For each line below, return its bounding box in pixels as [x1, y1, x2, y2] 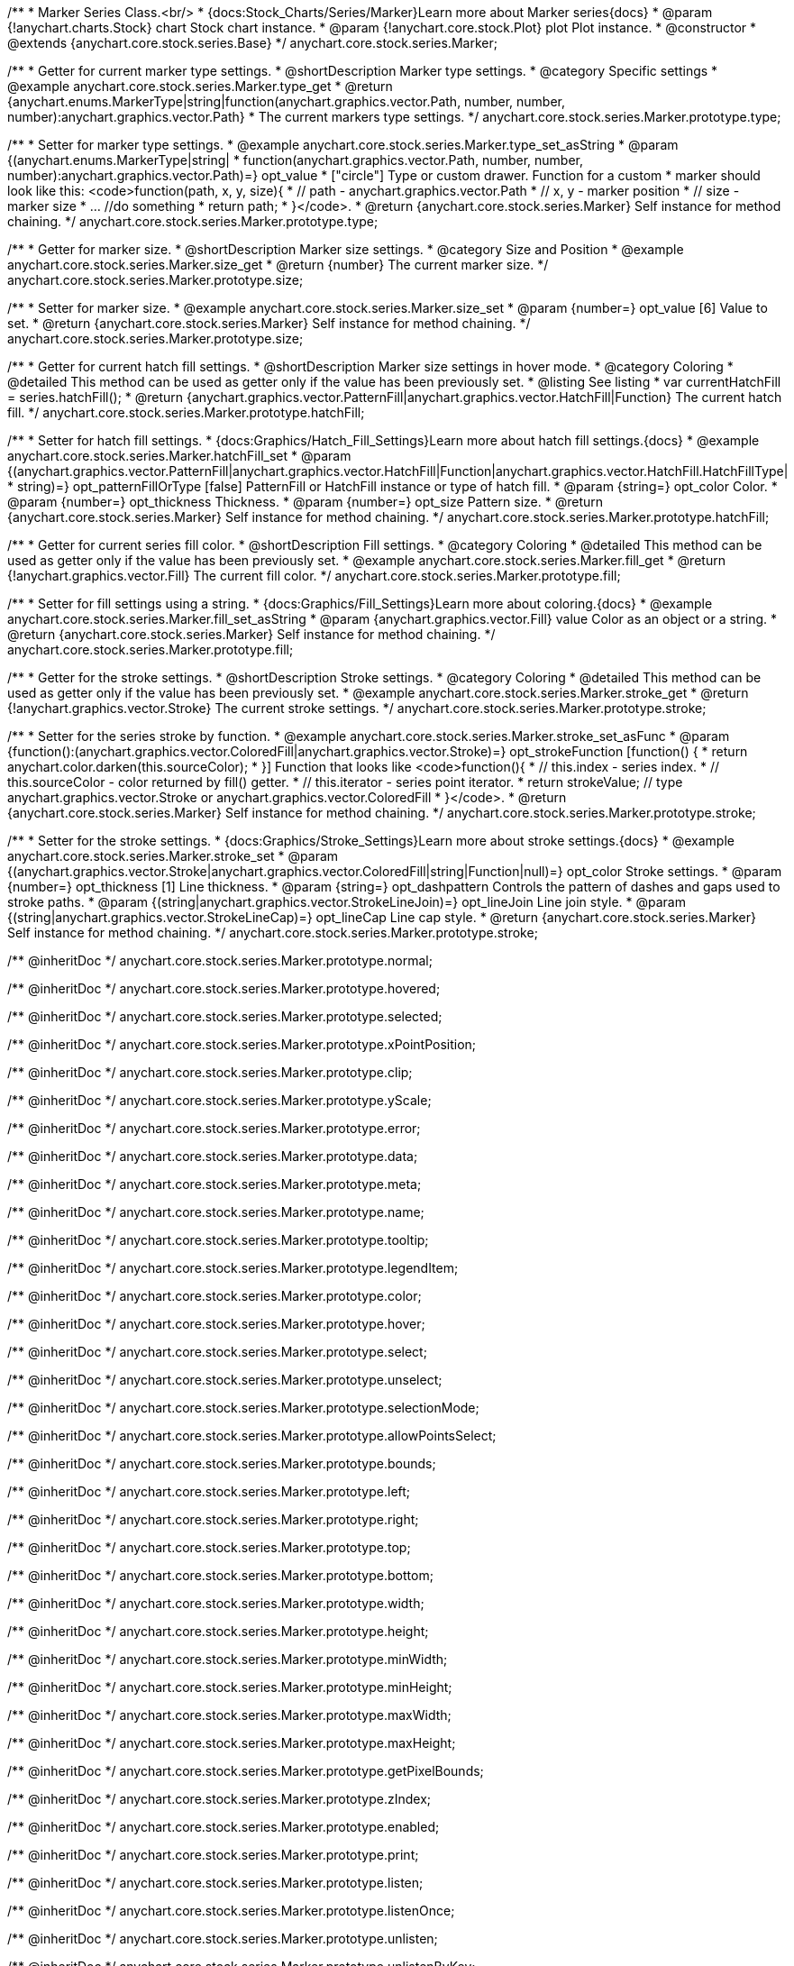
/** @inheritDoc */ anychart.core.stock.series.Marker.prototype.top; [7, 1540, 411, 1555]
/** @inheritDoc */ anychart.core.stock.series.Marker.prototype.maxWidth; [7, 1707, 452, 1723]
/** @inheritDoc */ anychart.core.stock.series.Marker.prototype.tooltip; [7, 1232, 429, 1248]
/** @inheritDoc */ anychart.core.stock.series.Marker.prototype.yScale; [7, 1093, 432, 1108]
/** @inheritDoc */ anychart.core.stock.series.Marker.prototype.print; [7, 1847, 419, 1862]
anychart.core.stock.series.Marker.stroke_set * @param [7, 848, 339, 864]
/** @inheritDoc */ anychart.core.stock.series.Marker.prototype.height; [7, 1623, 429, 1639]
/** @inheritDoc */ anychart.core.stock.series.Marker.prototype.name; [7, 1204, 424, 1220]
